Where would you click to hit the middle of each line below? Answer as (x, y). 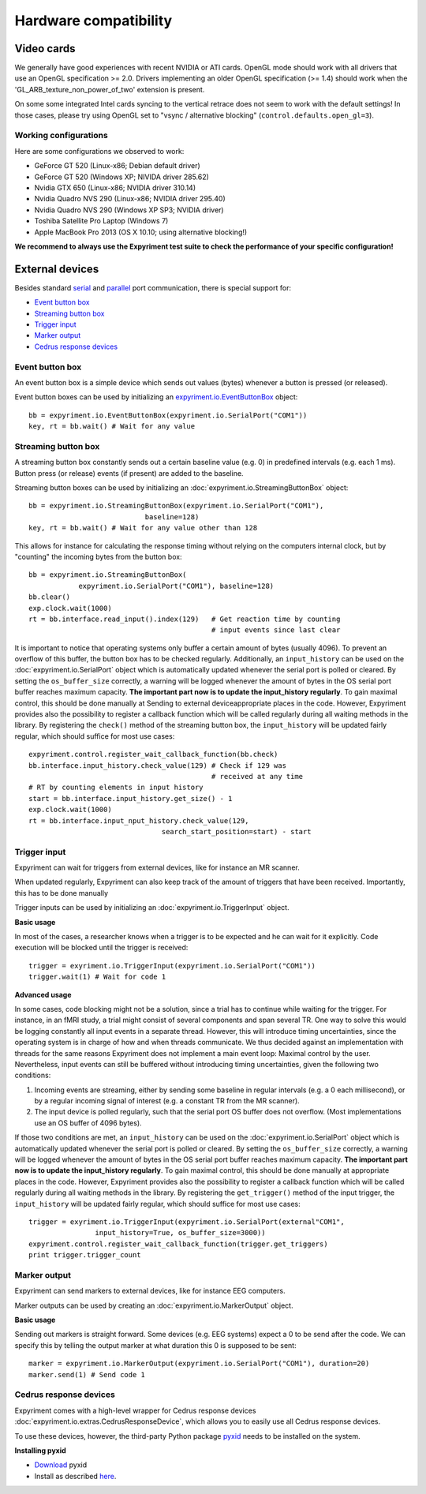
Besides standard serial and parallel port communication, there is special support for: (153, 287)
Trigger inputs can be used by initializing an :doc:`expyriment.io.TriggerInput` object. (152, 908)
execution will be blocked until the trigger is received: (101, 948)
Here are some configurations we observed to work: (99, 151)
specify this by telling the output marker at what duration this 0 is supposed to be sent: (155, 1345)
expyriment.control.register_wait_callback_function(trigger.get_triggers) (178, 1244)
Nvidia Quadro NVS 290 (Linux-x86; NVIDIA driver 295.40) (130, 199)
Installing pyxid (40, 1450)
